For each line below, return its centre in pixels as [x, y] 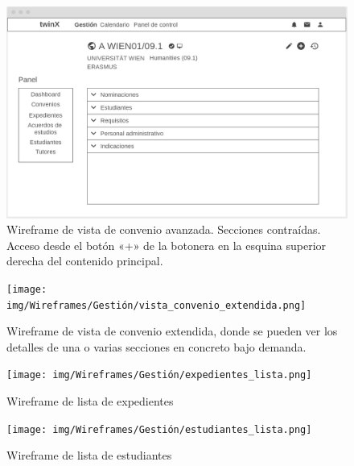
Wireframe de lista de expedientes [90, 401]
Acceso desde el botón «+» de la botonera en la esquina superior [167, 245]
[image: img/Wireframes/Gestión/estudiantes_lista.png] [159, 429]
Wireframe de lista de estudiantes [89, 455]
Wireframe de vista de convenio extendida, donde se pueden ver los [172, 331]
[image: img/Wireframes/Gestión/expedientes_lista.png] [159, 375]
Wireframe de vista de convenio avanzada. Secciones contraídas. [164, 229]
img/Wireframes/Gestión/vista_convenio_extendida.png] [156, 305]
